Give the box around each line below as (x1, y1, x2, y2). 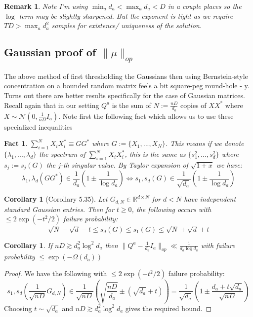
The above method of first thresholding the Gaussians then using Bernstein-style (4, 70, 248, 81)
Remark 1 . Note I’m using (4, 1, 88, 11)
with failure (201, 240, 235, 250)
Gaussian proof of (4, 44, 96, 60)
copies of (180, 100, 207, 110)
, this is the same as (125, 149, 186, 159)
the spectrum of (39, 149, 85, 159)
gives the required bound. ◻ (125, 303, 212, 313)
